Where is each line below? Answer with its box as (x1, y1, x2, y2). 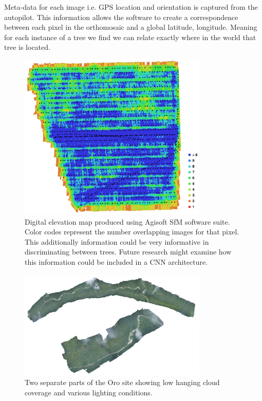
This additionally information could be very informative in (25, 236, 209, 247)
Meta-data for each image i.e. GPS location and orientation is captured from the (4, 2, 258, 12)
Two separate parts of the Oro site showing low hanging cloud (25, 377, 220, 388)
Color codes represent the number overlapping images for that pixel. (25, 226, 239, 237)
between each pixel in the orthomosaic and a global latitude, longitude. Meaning (4, 22, 257, 32)
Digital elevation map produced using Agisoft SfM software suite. (25, 216, 230, 227)
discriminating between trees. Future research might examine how (25, 246, 232, 257)
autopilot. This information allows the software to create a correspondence (4, 11, 238, 22)
